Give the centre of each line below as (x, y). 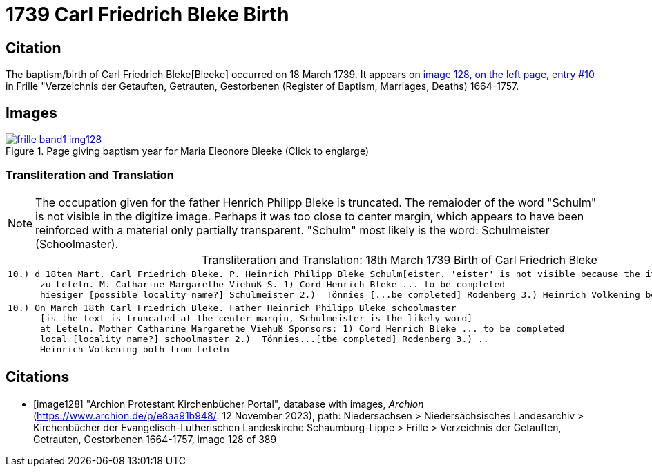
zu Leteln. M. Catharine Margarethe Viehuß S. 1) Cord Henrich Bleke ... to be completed (272, 284)
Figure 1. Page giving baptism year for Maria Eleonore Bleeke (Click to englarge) (188, 151)
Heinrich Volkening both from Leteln (134, 349)
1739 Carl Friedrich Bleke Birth (147, 15)
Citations (38, 377)
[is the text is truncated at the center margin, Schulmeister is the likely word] (256, 318)
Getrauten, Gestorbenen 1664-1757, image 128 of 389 (155, 439)
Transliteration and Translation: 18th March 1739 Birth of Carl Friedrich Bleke (400, 259)
